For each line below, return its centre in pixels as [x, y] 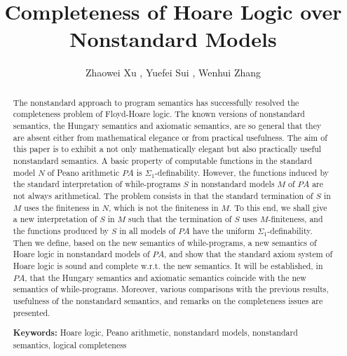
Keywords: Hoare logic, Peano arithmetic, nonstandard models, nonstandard [155, 333]
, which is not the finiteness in [164, 207]
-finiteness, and [295, 219]
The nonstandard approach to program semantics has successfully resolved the [156, 102]
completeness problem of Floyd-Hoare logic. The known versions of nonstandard [159, 114]
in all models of [148, 230]
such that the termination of [180, 219]
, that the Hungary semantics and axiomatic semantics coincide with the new [165, 277]
